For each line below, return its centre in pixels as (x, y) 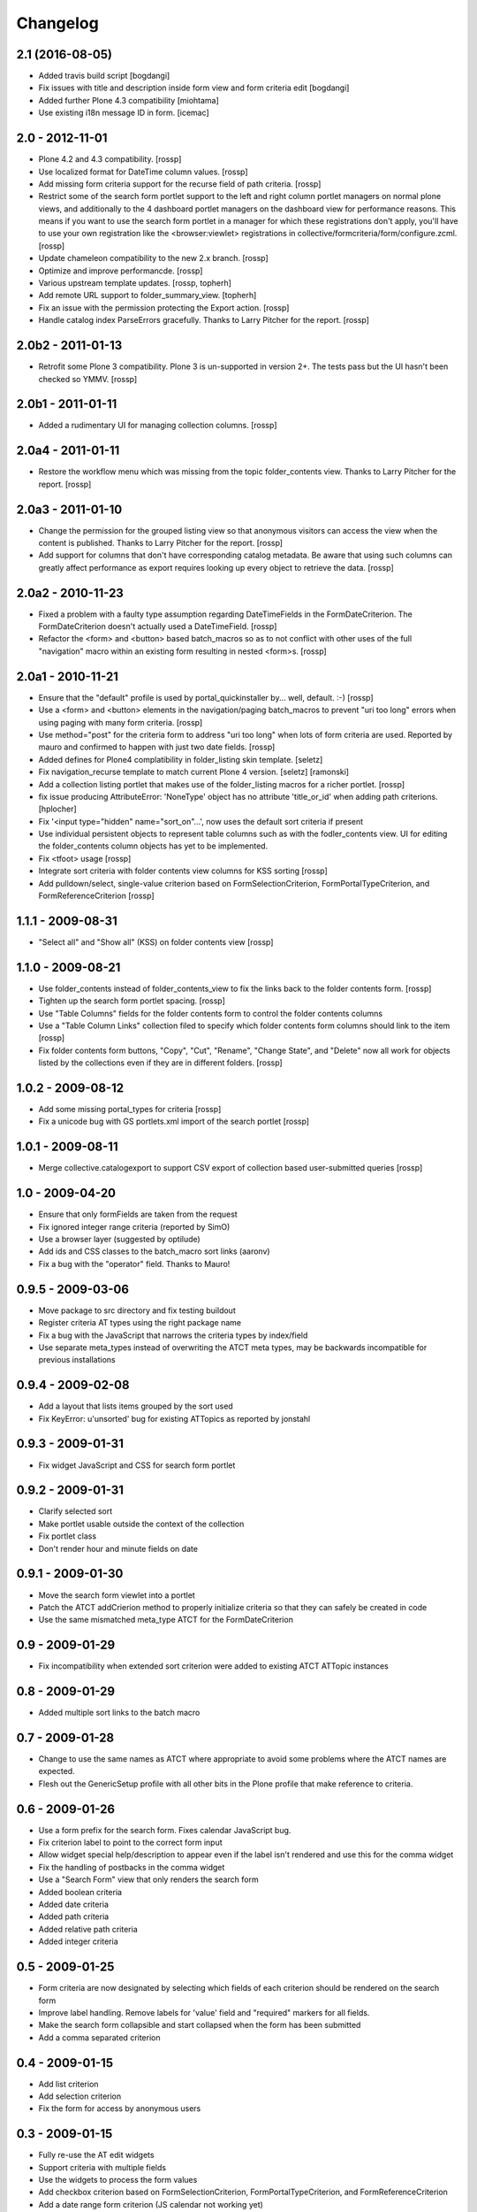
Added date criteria (74, 1905)
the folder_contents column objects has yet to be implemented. (153, 846)
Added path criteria (74, 1916)
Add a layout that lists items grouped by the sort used (136, 1406)
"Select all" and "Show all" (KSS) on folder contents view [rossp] (156, 941)
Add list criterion (68, 2084)
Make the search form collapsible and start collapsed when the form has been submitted (200, 2025)
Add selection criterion (80, 2096)
